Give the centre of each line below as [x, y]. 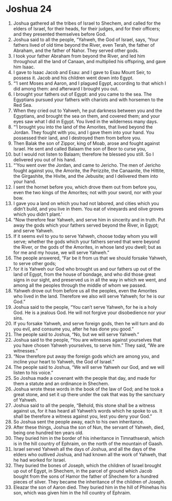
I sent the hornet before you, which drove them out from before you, [85, 187]
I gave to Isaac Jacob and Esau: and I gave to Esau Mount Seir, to [82, 72]
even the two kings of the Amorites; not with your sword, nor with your [88, 192]
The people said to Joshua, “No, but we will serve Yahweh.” [76, 334]
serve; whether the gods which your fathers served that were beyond [87, 242]
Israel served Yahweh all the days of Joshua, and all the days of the [84, 449]
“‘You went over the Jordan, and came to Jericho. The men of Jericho [87, 165]
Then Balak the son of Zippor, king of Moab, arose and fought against [87, 143]
